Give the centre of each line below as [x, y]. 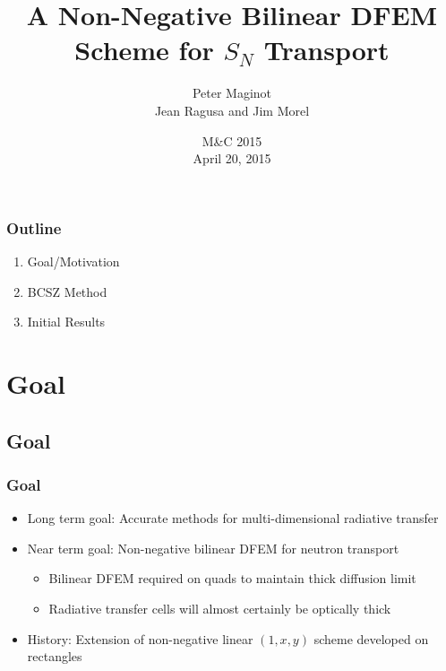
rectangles [55, 656]
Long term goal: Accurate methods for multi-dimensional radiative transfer [233, 518]
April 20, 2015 [232, 158]
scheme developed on [371, 638]
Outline [34, 227]
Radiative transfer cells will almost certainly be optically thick [220, 608]
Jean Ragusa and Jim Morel [232, 110]
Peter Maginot [232, 93]
